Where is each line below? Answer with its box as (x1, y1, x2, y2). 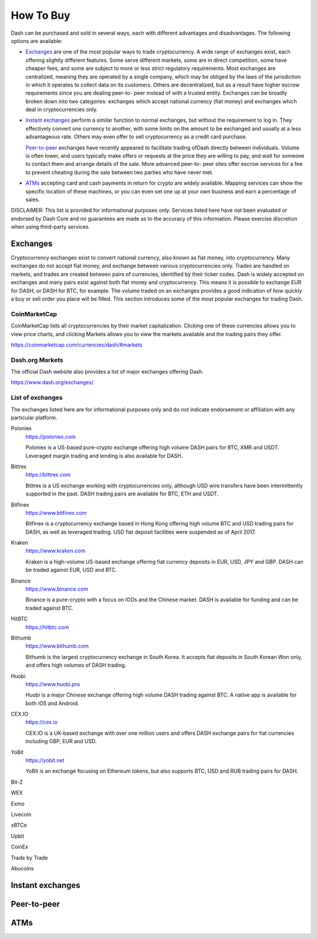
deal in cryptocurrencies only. (25, 106, 98, 113)
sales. (25, 196, 41, 203)
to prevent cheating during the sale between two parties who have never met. (25, 168, 214, 176)
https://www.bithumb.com (25, 642, 89, 650)
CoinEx (11, 843, 29, 850)
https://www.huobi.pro (25, 680, 80, 688)
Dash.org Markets (11, 356, 64, 364)
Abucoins (11, 865, 34, 872)
